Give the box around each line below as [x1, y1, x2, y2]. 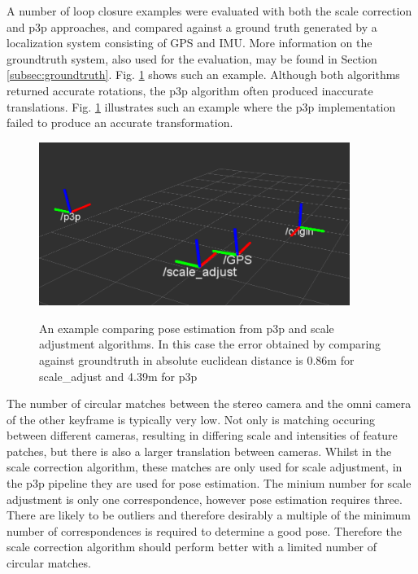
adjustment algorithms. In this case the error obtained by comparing [39, 335, 381, 353]
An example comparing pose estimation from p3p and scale [39, 319, 334, 336]
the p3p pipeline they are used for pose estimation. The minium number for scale [7, 475, 411, 492]
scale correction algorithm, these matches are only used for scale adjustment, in [7, 458, 403, 475]
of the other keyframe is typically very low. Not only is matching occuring [7, 410, 375, 427]
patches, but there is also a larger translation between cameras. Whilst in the [7, 442, 392, 459]
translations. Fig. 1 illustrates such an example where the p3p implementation [7, 98, 396, 115]
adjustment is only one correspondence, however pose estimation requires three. [7, 490, 403, 507]
